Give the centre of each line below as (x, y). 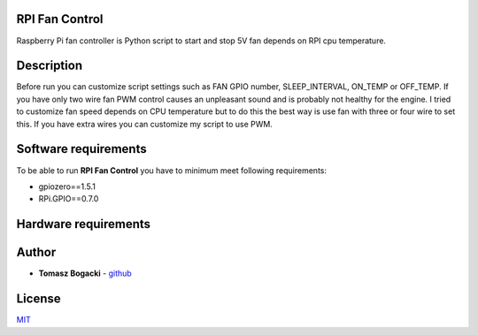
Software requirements (81, 149)
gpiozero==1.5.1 (67, 187)
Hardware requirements (83, 224)
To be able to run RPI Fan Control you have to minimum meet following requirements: (172, 170)
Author (36, 252)
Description (50, 66)
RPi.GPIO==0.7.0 (69, 199)
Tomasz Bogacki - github (85, 273)
